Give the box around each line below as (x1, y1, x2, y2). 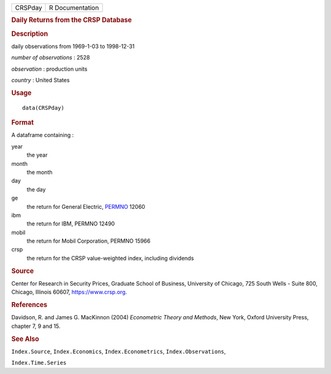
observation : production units (11, 65, 88, 72)
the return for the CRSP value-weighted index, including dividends (26, 254, 194, 262)
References (11, 301, 48, 310)
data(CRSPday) (22, 104, 64, 111)
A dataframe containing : (11, 131, 74, 139)
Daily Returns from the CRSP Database (11, 16, 132, 25)
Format (11, 119, 34, 127)
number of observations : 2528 (11, 54, 90, 61)
